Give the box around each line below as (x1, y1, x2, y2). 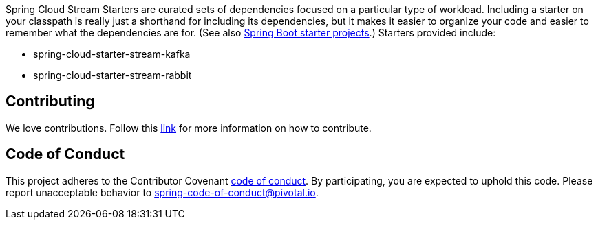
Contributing (6, 93, 95, 110)
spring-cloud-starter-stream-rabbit (33, 69, 192, 81)
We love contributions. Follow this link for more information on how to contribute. (6, 121, 372, 134)
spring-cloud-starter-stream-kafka (33, 48, 191, 60)
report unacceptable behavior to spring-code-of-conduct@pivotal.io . (6, 186, 319, 198)
